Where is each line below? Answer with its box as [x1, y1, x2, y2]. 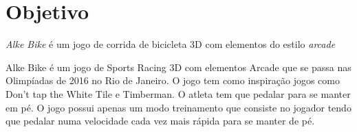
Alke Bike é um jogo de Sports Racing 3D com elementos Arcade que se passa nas [6, 60, 351, 74]
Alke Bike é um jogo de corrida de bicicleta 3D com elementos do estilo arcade [6, 37, 336, 51]
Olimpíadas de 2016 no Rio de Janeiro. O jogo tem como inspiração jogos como [6, 73, 340, 88]
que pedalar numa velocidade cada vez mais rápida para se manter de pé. [6, 114, 315, 128]
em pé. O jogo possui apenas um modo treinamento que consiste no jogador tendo [6, 100, 351, 114]
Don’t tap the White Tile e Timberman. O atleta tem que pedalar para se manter [6, 86, 351, 101]
